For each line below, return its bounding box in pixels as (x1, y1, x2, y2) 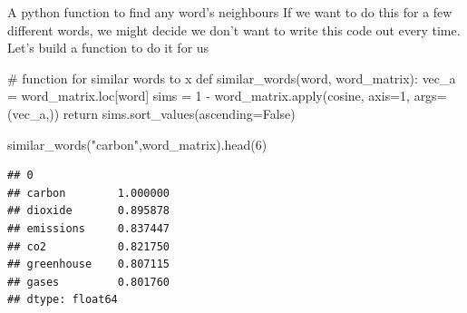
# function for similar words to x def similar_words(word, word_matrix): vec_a (7, 68, 456, 87)
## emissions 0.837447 (7, 221, 170, 235)
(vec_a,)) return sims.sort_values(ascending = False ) (7, 103, 296, 122)
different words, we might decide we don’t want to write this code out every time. (7, 20, 461, 39)
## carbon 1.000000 (7, 186, 170, 200)
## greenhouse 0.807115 (7, 258, 170, 271)
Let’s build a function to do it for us (7, 38, 209, 57)
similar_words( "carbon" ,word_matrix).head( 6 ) (7, 134, 268, 153)
